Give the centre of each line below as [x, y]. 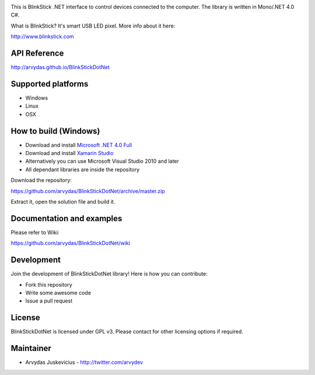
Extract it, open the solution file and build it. [63, 202]
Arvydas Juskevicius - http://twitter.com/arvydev [84, 362]
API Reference [37, 53]
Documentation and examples [66, 219]
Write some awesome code [58, 293]
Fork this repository [49, 284]
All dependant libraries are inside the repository [83, 169]
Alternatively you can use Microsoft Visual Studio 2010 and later [102, 161]
